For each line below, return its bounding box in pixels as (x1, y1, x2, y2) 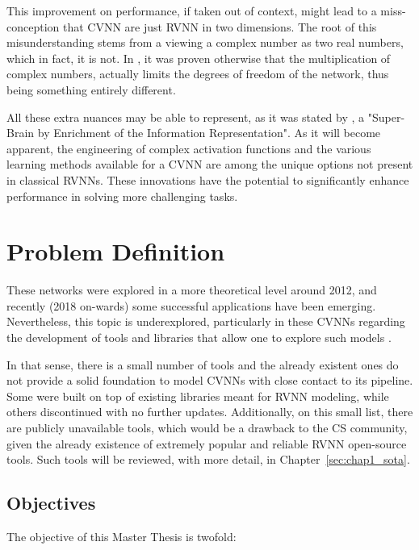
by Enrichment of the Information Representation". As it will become (37, 124, 381, 141)
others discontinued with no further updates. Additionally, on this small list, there (6, 403, 413, 420)
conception (6, 18, 60, 35)
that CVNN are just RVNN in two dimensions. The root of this (62, 18, 377, 35)
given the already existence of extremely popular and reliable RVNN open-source (6, 435, 407, 452)
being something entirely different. (6, 81, 176, 98)
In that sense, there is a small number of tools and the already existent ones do (6, 356, 399, 373)
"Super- (367, 108, 405, 125)
